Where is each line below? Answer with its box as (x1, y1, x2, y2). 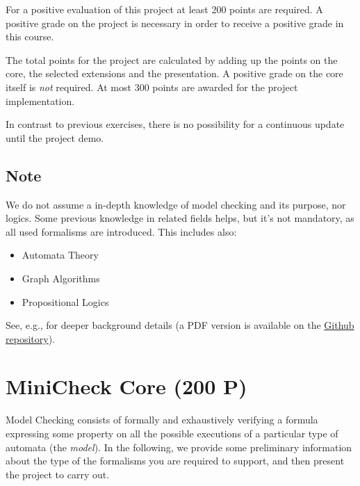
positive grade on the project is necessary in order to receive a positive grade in (6, 15, 344, 30)
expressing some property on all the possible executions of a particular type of (6, 426, 338, 441)
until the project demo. (6, 130, 104, 145)
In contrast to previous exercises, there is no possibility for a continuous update (6, 117, 345, 131)
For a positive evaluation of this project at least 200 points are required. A (6, 2, 323, 16)
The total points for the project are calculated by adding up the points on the (6, 52, 338, 67)
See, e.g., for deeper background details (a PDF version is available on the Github (6, 318, 354, 332)
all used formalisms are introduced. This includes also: (6, 224, 237, 238)
